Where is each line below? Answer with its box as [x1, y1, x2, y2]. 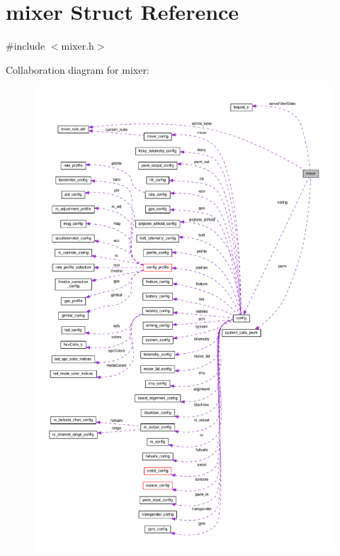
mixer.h [61, 38, 94, 53]
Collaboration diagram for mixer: [6, 62, 149, 77]
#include [6, 38, 45, 53]
